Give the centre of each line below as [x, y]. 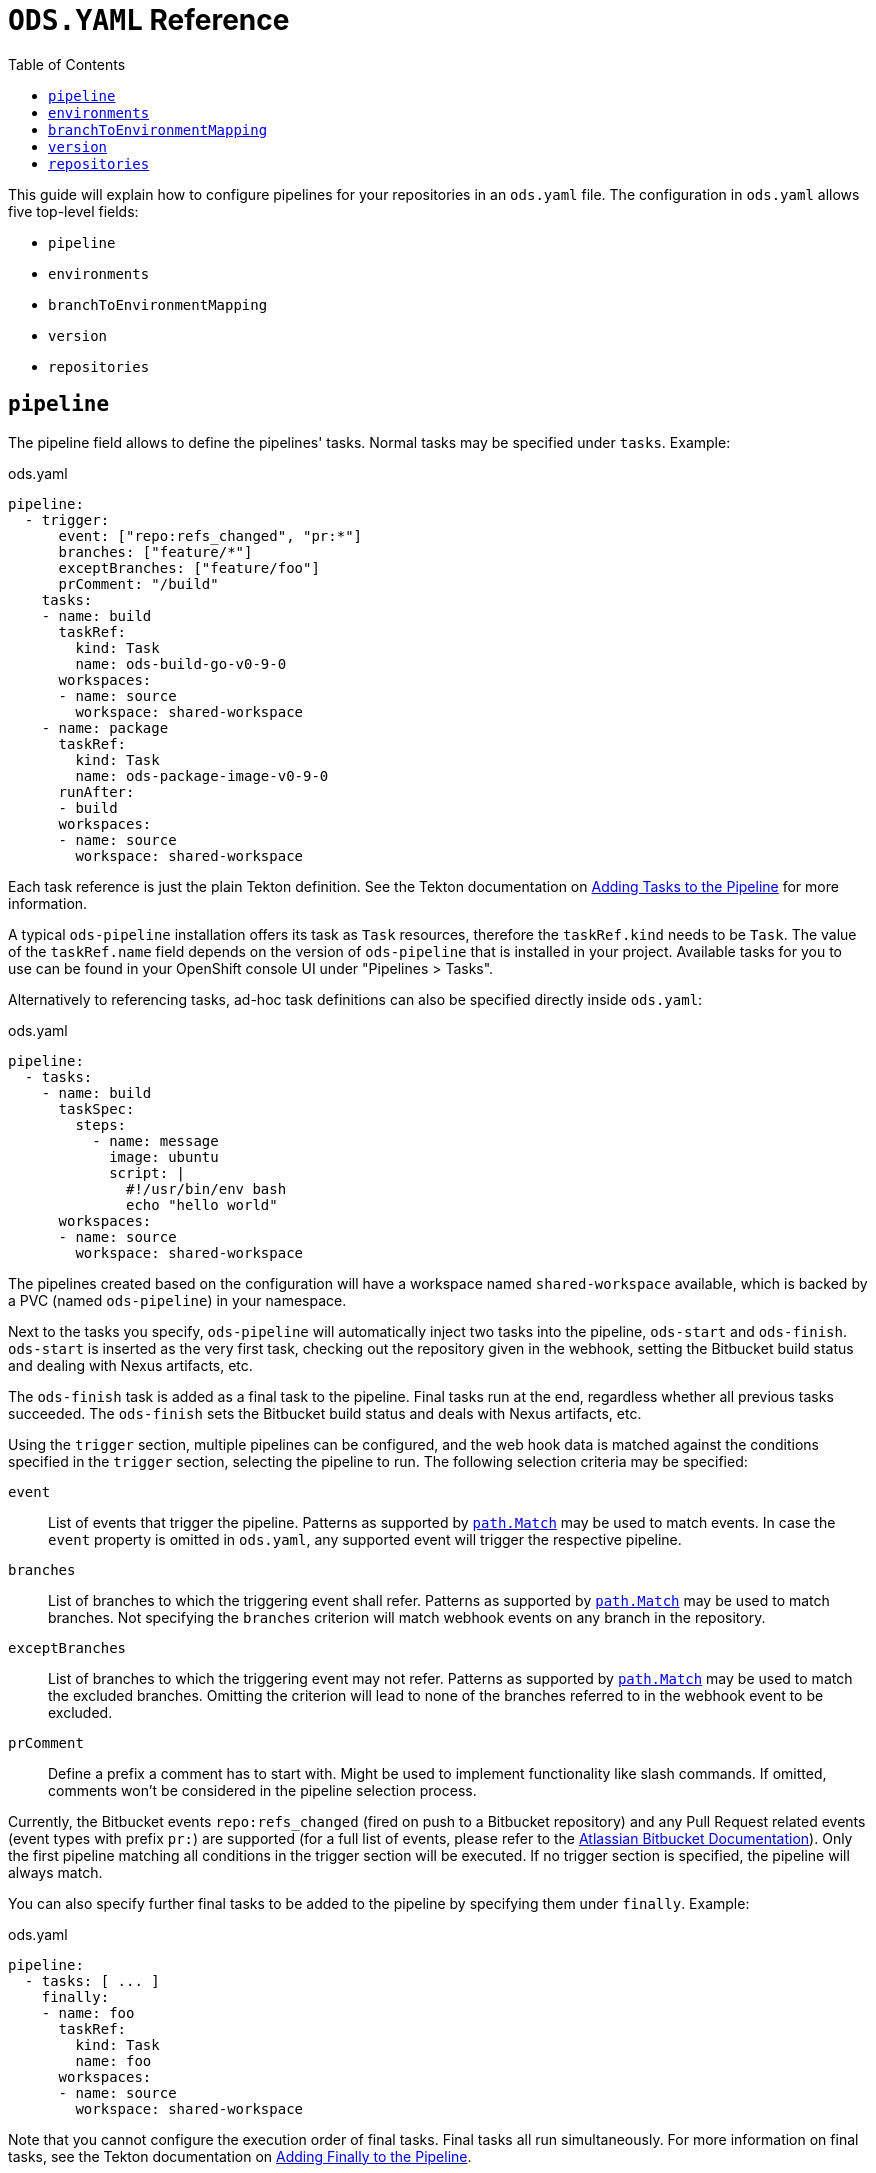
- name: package [105, 727]
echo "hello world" [202, 1204]
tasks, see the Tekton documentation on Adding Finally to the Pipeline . [240, 2156]
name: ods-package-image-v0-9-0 [202, 775]
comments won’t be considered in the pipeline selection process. [262, 1790]
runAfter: [96, 791]
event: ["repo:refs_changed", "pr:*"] [210, 535]
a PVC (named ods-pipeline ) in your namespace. [177, 1300]
